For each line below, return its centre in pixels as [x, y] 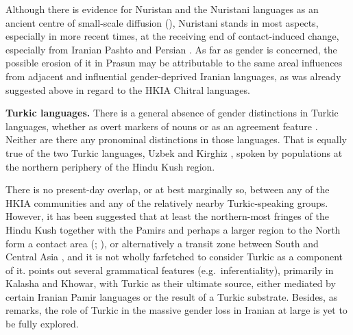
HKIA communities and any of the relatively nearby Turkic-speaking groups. [167, 202]
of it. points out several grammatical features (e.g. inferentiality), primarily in [170, 270]
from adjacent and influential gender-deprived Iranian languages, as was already [173, 76]
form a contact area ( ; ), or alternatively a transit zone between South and [162, 243]
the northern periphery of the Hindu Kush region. [110, 166]
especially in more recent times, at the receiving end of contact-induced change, [172, 36]
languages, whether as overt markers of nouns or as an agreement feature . [162, 126]
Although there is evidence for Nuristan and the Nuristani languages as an [162, 9]
